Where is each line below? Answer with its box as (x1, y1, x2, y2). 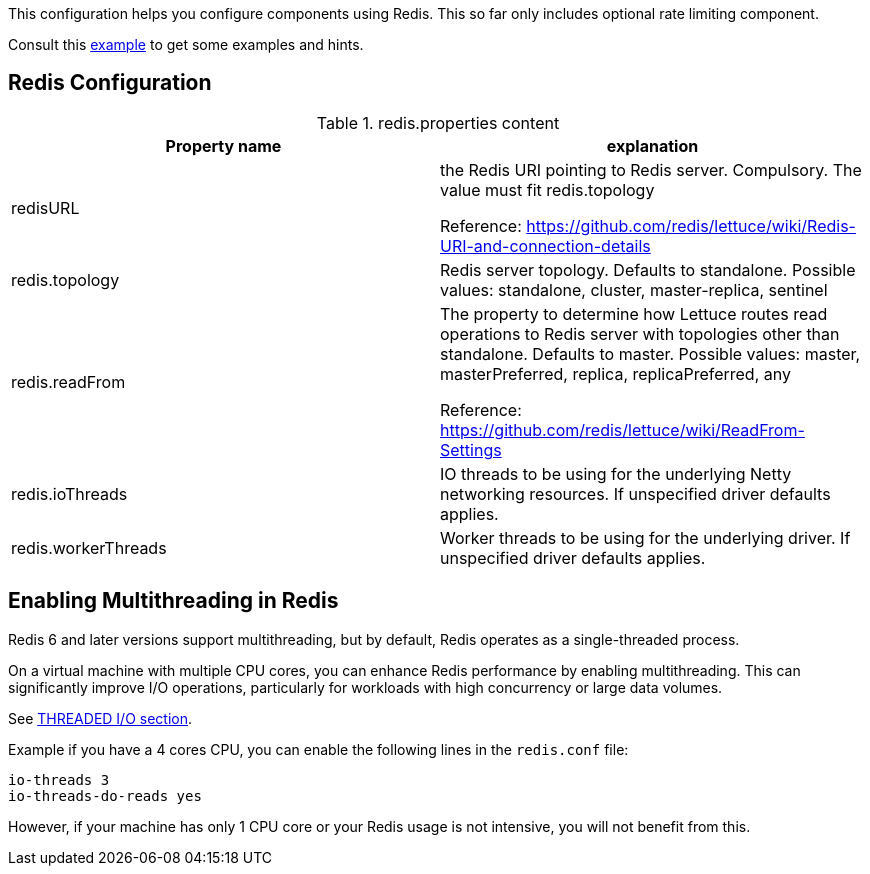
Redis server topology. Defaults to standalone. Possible (440, 259, 856, 280)
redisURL (11, 197, 80, 218)
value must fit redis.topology (440, 179, 655, 200)
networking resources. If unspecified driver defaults (440, 483, 831, 504)
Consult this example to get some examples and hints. (8, 36, 364, 53)
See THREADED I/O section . (8, 709, 193, 727)
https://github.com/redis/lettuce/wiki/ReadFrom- (440, 419, 805, 440)
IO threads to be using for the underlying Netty (440, 463, 792, 484)
